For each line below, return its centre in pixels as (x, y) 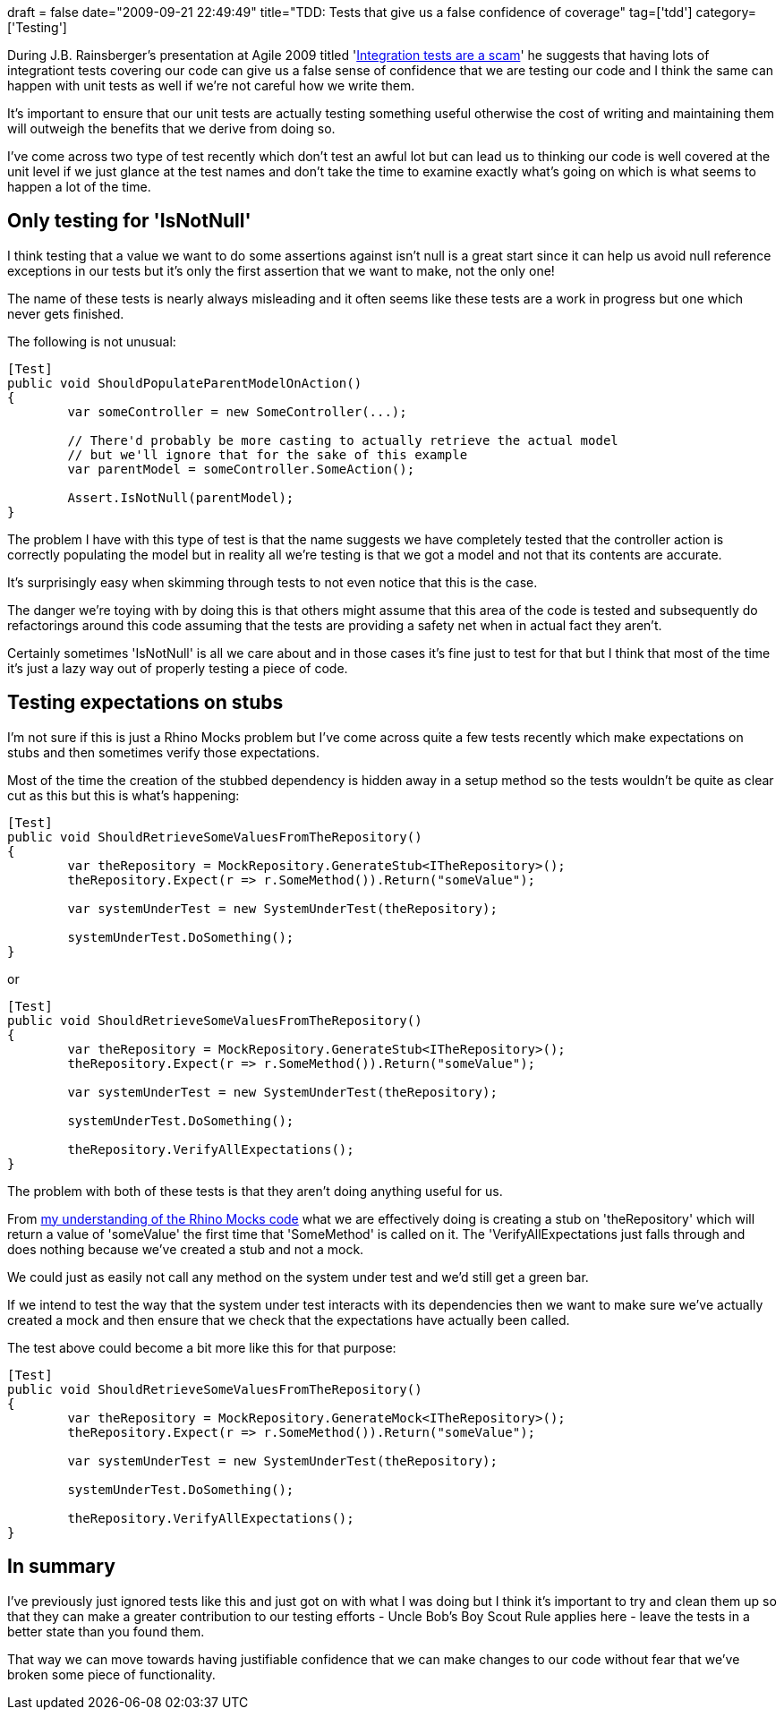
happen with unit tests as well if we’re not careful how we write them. (211, 85)
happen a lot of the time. (79, 187)
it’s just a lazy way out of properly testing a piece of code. (178, 668)
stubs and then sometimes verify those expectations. (164, 752)
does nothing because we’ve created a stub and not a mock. (186, 1249)
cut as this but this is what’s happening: (124, 795)
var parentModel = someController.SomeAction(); (241, 469)
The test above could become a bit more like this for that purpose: (202, 1347)
